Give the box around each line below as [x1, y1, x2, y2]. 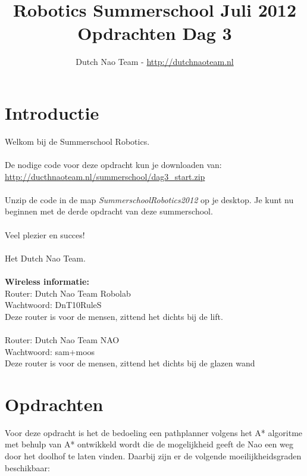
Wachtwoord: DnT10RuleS [5, 298, 102, 311]
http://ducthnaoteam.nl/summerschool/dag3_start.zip [5, 170, 205, 182]
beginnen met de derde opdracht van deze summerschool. [5, 205, 213, 217]
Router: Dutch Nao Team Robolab [5, 287, 131, 299]
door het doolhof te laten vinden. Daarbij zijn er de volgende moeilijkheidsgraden [5, 450, 302, 462]
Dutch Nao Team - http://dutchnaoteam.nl [76, 55, 234, 68]
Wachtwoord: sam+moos [5, 345, 95, 357]
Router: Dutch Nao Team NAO [5, 333, 120, 346]
